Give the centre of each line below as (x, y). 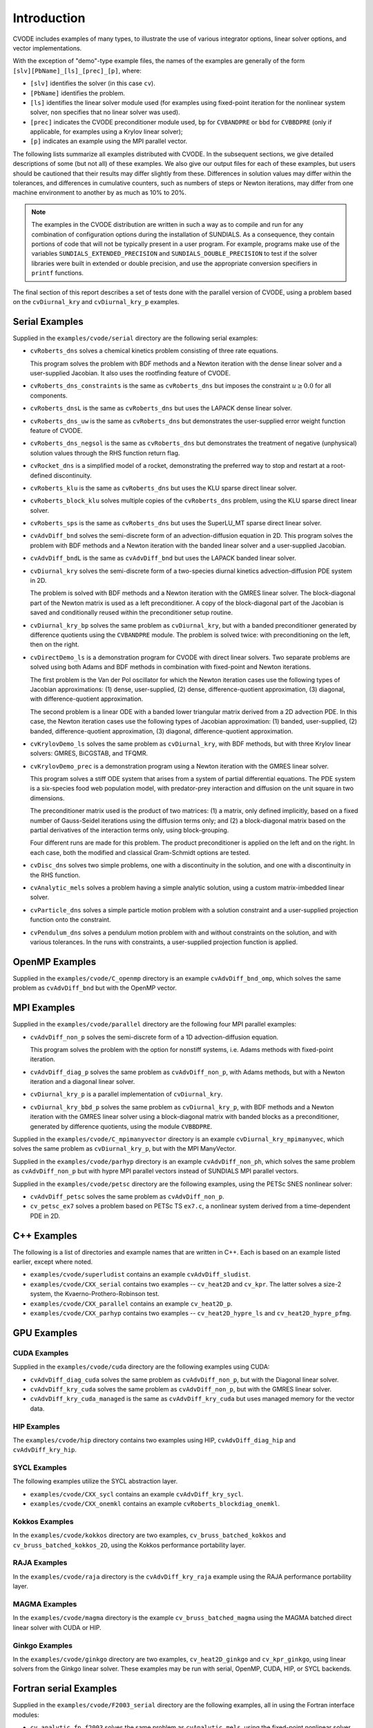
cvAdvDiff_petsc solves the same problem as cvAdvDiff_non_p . (127, 1196)
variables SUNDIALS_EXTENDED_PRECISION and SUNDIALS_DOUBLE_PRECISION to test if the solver (174, 254)
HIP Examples (36, 1426)
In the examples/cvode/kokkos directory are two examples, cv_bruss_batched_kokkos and (150, 1535)
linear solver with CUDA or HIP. (57, 1627)
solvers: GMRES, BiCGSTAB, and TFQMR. (89, 753)
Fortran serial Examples (65, 1689)
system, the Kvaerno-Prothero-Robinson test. (95, 1294)
